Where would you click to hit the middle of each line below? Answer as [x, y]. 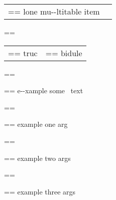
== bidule [64, 53]
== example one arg [36, 124]
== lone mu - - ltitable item [54, 11]
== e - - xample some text [44, 90]
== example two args [37, 158]
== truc [23, 53]
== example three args [40, 191]
